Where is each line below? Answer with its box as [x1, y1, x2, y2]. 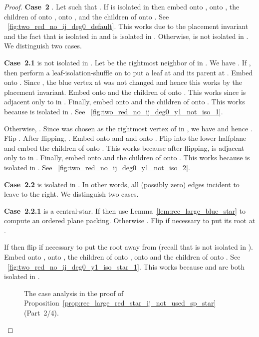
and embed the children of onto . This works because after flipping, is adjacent [4, 142, 245, 153]
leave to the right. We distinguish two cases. [4, 189, 139, 199]
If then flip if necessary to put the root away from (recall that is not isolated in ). [4, 242, 254, 252]
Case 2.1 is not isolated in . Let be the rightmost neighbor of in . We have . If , [4, 57, 251, 67]
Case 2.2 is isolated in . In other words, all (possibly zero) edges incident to [4, 179, 240, 189]
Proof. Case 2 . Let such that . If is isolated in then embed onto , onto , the [4, 1, 240, 11]
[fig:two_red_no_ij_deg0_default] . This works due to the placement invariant [7, 21, 249, 31]
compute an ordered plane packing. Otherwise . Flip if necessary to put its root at [4, 215, 256, 226]
